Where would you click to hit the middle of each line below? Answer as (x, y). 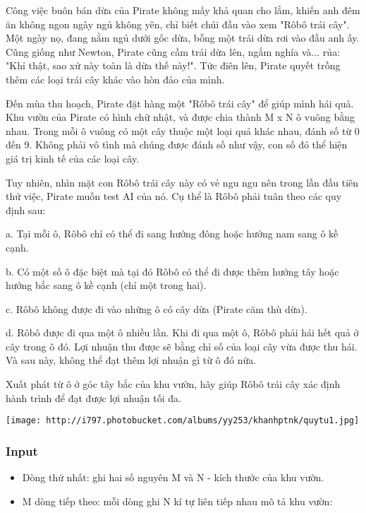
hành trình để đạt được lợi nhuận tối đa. (93, 397)
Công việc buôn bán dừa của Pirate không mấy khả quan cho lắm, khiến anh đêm (183, 10)
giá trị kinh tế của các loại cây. (73, 158)
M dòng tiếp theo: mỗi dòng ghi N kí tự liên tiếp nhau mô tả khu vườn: (177, 501)
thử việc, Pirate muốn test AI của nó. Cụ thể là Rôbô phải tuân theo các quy (174, 196)
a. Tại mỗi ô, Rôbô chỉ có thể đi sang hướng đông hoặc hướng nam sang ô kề (172, 234)
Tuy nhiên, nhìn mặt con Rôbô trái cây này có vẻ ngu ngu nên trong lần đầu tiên (182, 182)
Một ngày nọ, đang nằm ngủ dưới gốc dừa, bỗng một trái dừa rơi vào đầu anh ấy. (183, 38)
